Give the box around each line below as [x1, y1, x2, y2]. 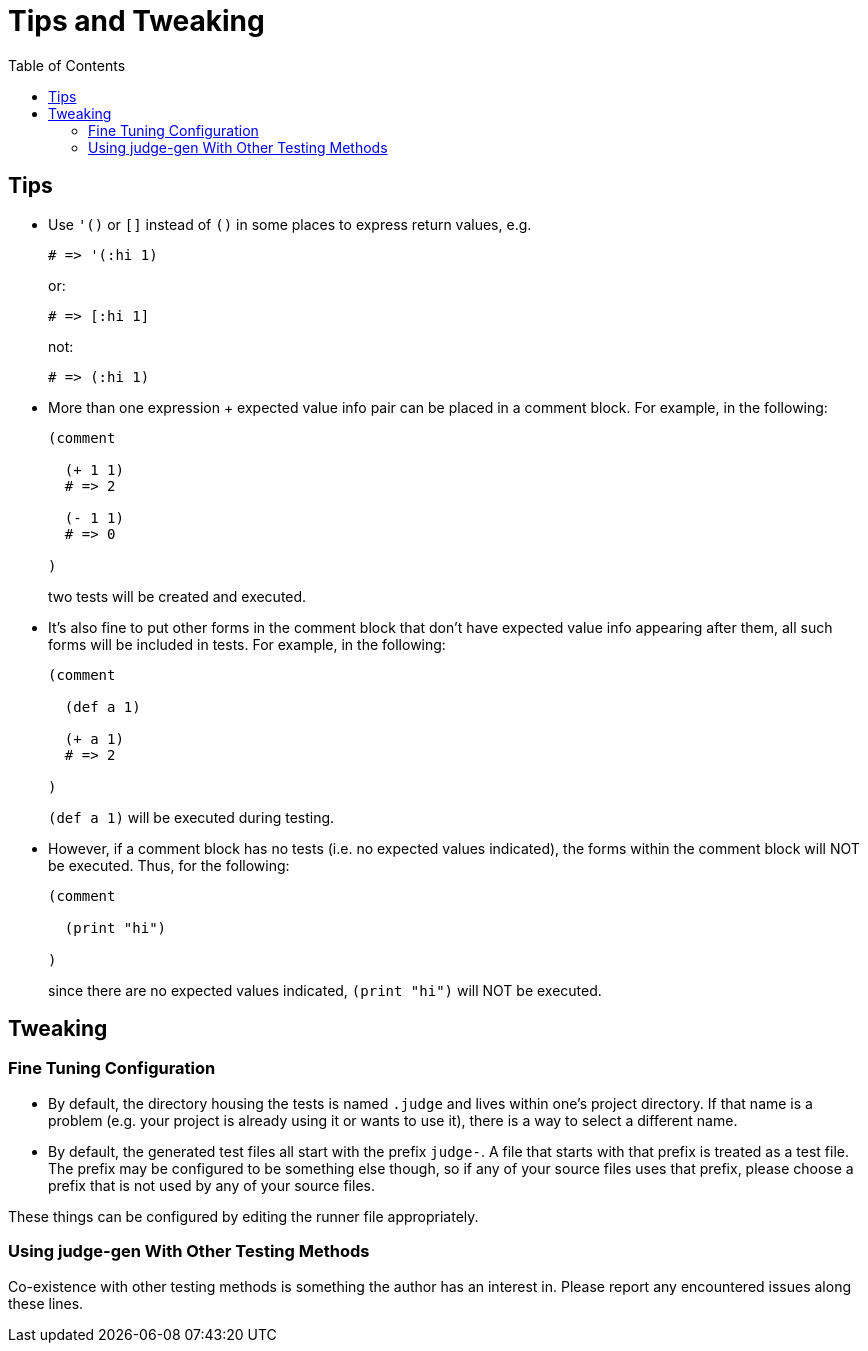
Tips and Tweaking [8, 4, 265, 38]
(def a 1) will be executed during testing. [48, 808, 335, 826]
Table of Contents [8, 56, 126, 74]
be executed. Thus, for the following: [48, 856, 290, 874]
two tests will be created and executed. [48, 587, 307, 605]
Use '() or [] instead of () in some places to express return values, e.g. [48, 215, 532, 233]
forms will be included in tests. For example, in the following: [48, 635, 446, 653]
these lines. [8, 1294, 84, 1312]
